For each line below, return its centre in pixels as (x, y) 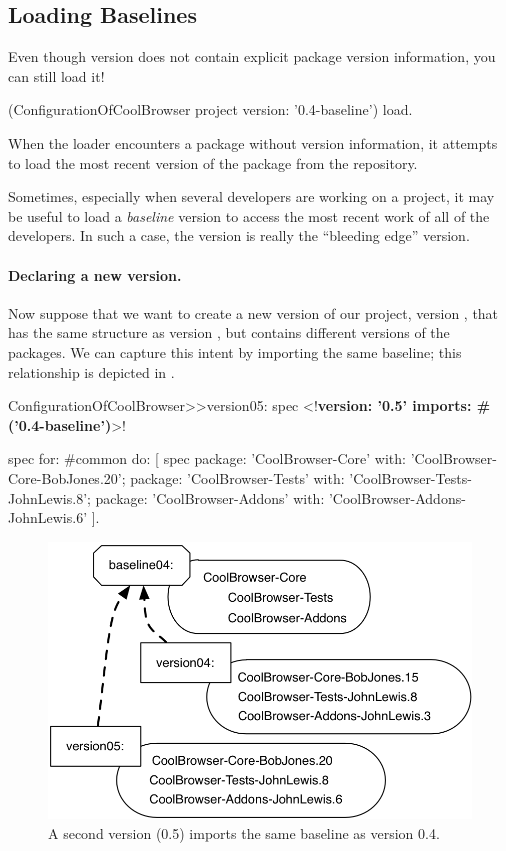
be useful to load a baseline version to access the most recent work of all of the (249, 215)
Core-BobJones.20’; (67, 477)
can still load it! (56, 75)
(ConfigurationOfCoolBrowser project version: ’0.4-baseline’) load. (210, 109)
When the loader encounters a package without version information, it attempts (253, 142)
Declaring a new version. (95, 274)
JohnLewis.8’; (49, 497)
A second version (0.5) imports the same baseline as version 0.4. (244, 832)
